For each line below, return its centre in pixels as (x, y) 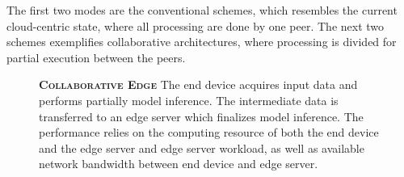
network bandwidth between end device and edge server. (179, 164)
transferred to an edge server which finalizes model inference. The (201, 116)
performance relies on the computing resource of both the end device (209, 132)
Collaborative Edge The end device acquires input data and (198, 84)
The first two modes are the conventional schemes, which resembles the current (202, 10)
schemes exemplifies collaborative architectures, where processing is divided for (202, 42)
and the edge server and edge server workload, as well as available (202, 147)
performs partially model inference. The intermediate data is (189, 100)
